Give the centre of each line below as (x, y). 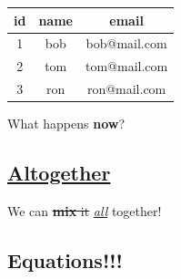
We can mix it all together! (85, 210)
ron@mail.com (126, 89)
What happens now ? (66, 124)
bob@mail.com (126, 43)
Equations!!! (65, 259)
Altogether (59, 173)
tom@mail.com (126, 66)
